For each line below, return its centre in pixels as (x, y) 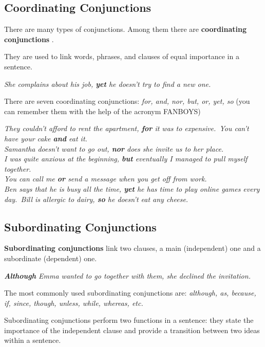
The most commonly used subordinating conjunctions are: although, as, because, (130, 293)
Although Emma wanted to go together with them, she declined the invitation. (127, 275)
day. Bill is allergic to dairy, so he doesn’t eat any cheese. (96, 199)
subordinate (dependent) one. (51, 258)
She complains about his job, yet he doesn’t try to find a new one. (108, 84)
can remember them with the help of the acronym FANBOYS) (102, 111)
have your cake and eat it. (46, 138)
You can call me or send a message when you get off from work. (106, 179)
